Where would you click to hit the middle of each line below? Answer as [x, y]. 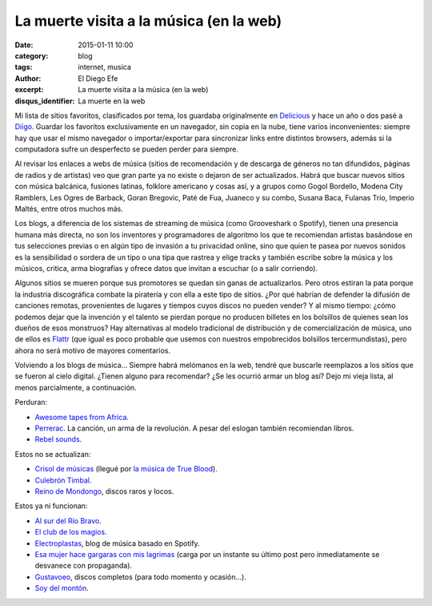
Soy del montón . [62, 588]
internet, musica [105, 67]
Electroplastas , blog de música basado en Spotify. [117, 543]
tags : [24, 67]
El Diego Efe [98, 78]
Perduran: [31, 402]
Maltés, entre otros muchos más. [69, 209]
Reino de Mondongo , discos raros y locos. [104, 491]
